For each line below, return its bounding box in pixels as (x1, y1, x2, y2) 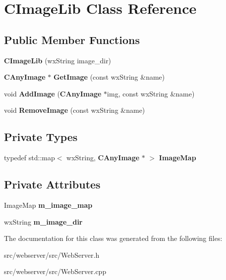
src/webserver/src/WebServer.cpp (4, 266, 107, 277)
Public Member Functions (4, 32, 140, 47)
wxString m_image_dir (4, 216, 83, 227)
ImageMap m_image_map (4, 199, 93, 210)
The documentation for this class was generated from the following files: (4, 233, 223, 243)
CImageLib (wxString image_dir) (4, 55, 112, 65)
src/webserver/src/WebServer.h (4, 249, 100, 260)
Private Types (4, 129, 78, 144)
